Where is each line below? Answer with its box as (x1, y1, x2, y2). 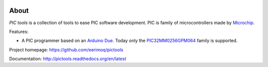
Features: (9, 29, 29, 34)
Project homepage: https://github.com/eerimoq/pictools (9, 47, 124, 53)
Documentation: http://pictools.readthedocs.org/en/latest (9, 56, 127, 62)
